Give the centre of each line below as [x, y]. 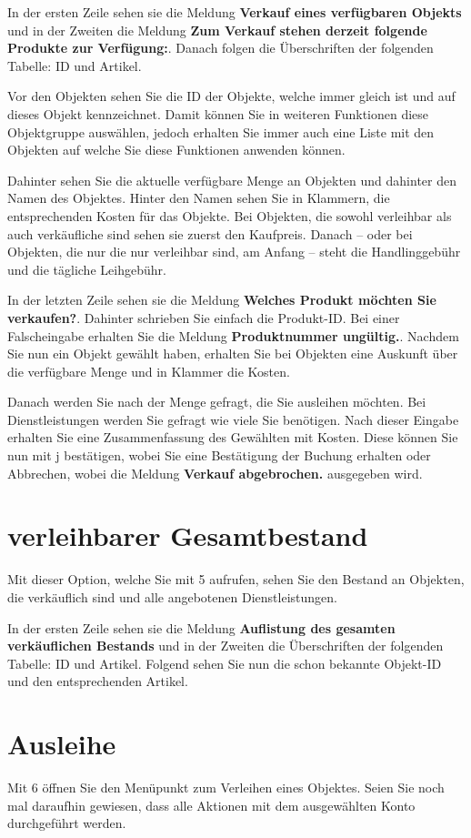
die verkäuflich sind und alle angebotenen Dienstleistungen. [172, 596]
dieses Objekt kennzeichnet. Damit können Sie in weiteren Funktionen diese [218, 113]
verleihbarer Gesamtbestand [188, 535]
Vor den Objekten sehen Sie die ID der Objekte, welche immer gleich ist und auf [231, 96]
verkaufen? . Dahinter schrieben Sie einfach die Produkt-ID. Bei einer [204, 317]
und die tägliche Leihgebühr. [87, 269]
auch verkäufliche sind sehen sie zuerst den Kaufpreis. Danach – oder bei [210, 233]
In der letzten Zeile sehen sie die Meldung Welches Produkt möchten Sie [222, 300]
